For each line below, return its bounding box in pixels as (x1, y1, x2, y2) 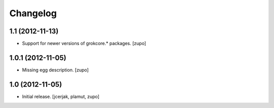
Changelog (9, 8, 57, 19)
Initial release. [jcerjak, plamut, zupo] (22, 93, 100, 99)
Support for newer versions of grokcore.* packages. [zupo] (22, 41, 147, 47)
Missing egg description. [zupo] (22, 66, 89, 73)
